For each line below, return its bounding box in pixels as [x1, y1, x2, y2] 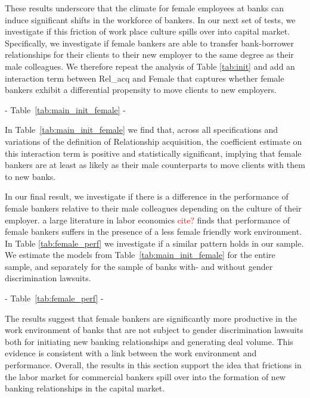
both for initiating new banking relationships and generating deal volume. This [5, 335, 293, 347]
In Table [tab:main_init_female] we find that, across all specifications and [5, 123, 278, 136]
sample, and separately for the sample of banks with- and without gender [5, 260, 273, 272]
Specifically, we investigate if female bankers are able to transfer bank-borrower [5, 36, 294, 49]
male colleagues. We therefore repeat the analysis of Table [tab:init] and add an [5, 60, 295, 72]
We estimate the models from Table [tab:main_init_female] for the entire [5, 248, 275, 261]
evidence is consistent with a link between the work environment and [5, 347, 257, 359]
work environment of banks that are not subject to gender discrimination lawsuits [5, 324, 303, 336]
